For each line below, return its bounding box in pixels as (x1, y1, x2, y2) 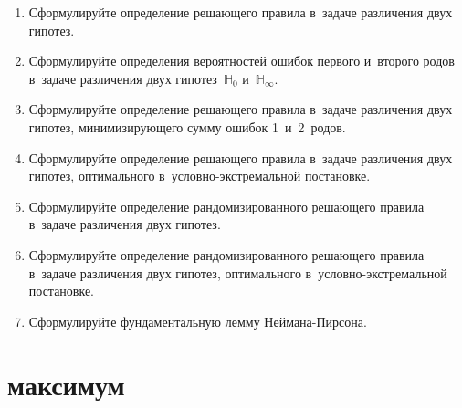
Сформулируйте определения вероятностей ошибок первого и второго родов (28, 51, 455, 70)
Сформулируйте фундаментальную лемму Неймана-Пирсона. (28, 311, 367, 330)
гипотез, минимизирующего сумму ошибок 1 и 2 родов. (28, 117, 346, 136)
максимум (7, 365, 125, 403)
